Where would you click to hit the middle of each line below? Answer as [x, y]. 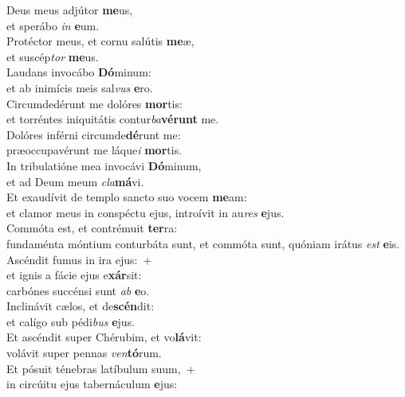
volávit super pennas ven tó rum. [84, 353]
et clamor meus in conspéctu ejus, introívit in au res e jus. [145, 212]
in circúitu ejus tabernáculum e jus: [92, 384]
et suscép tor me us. [53, 56]
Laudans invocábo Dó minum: [79, 72]
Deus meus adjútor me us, [70, 10]
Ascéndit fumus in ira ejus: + [79, 259]
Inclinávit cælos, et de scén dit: [81, 306]
